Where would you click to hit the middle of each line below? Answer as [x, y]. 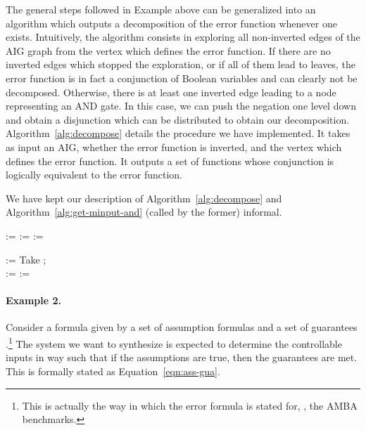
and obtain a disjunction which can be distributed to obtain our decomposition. [178, 119]
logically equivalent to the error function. [94, 175]
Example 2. [33, 300]
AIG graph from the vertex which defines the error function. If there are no [168, 50]
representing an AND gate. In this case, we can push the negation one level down [181, 106]
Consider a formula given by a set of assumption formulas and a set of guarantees [182, 327]
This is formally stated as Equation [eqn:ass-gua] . [113, 371]
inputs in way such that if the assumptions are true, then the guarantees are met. [182, 357]
